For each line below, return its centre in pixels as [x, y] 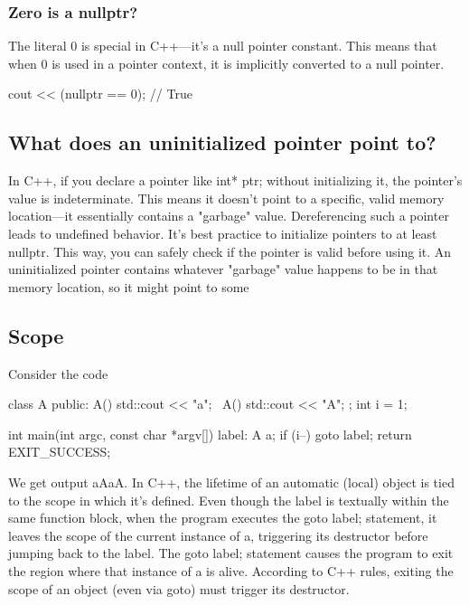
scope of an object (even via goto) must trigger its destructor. [179, 588]
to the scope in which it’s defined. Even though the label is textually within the [229, 500]
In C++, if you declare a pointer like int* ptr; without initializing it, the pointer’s [235, 180]
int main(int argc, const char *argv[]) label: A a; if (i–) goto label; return [210, 434]
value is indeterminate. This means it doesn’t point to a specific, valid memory [226, 198]
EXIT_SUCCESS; [60, 452]
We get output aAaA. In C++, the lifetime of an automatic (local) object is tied [231, 482]
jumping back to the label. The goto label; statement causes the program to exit [231, 553]
